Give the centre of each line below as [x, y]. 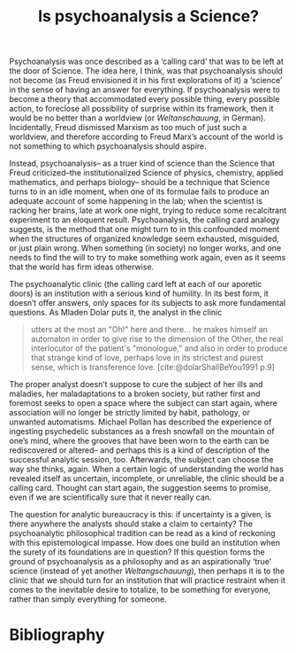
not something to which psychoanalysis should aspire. [108, 146]
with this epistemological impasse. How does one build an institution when [145, 543]
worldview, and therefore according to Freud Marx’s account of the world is [146, 137]
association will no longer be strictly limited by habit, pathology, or [129, 413]
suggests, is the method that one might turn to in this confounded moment [144, 229]
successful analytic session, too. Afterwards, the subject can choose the [141, 460]
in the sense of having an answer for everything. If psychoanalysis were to [145, 89]
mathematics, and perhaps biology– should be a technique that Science [140, 183]
